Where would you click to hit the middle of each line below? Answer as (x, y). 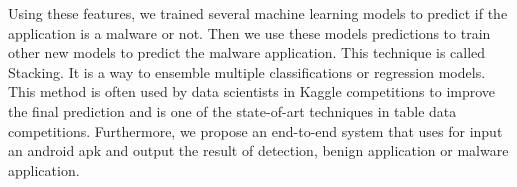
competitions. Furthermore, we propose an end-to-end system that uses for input (255, 130)
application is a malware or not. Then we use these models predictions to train (249, 32)
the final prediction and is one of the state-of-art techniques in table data (232, 110)
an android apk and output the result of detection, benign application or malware (258, 150)
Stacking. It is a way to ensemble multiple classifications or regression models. (247, 71)
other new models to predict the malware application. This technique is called (247, 52)
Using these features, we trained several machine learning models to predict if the (258, 13)
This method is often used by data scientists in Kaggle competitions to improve (252, 91)
